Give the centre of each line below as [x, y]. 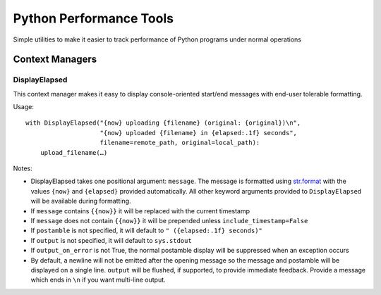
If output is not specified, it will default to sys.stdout [111, 240]
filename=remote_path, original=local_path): [180, 143]
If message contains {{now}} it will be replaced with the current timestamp [140, 211]
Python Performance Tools [93, 18]
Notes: [23, 168]
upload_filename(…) [74, 152]
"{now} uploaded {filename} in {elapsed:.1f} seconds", [199, 133]
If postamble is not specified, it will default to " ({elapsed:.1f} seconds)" [146, 231]
